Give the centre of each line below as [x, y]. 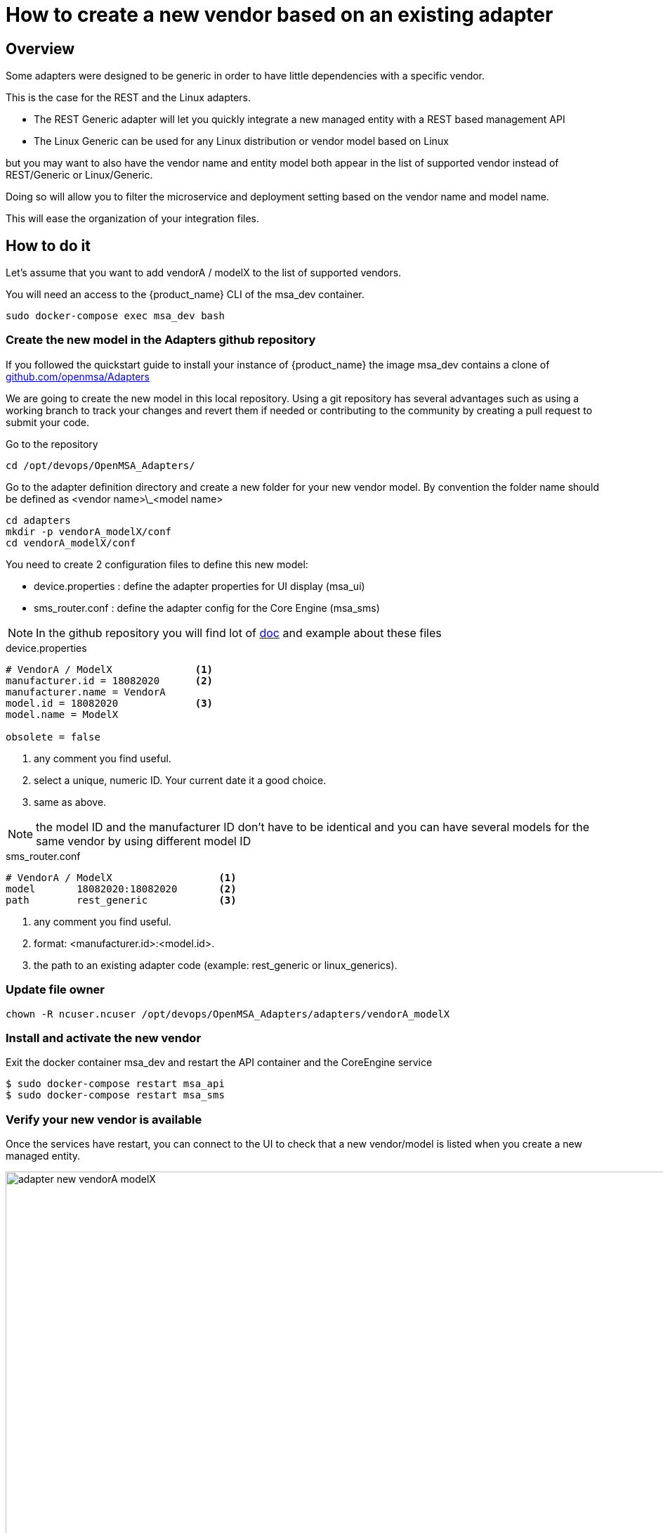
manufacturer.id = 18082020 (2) [110, 680]
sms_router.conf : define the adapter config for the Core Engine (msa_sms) [207, 608]
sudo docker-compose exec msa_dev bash [115, 316]
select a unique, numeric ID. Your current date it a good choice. [180, 780]
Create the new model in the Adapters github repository [161, 340]
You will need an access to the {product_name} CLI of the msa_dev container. [185, 295]
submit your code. [48, 422]
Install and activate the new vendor [104, 1038]
